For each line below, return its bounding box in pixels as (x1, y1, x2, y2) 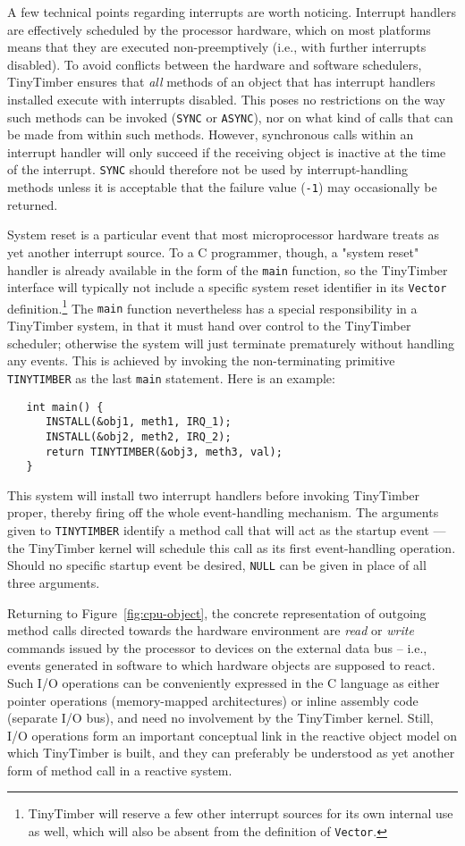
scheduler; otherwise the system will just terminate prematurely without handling (7, 333, 454, 352)
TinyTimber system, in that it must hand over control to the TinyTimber (7, 316, 411, 335)
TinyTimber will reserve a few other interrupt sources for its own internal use (28, 804, 453, 823)
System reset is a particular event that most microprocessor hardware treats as (7, 225, 440, 244)
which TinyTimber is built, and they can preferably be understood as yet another (7, 743, 455, 762)
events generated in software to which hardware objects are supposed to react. (7, 656, 435, 674)
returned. (7, 195, 58, 214)
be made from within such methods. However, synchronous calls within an (7, 125, 414, 144)
